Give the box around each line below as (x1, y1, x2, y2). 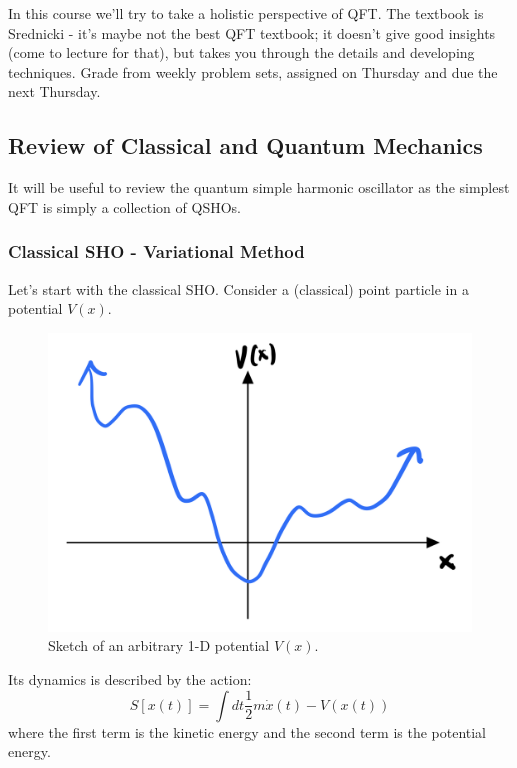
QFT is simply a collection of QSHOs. (8, 196, 241, 217)
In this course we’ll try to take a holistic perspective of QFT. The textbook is (8, 3, 484, 23)
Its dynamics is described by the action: (8, 668, 252, 689)
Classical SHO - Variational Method (8, 239, 305, 264)
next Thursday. (8, 81, 101, 102)
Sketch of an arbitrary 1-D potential (48, 635, 270, 656)
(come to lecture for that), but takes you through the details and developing (8, 42, 475, 63)
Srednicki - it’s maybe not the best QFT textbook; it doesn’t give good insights (8, 22, 496, 43)
